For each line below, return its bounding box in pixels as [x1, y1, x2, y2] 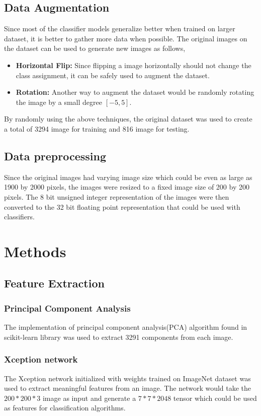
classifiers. [4, 211, 35, 222]
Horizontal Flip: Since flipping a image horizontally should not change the [16, 60, 251, 70]
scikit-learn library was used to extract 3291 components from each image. [4, 331, 233, 342]
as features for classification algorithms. [4, 402, 126, 413]
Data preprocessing [4, 148, 107, 163]
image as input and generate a [42, 392, 136, 403]
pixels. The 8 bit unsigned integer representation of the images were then [4, 191, 229, 202]
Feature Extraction [4, 275, 105, 291]
